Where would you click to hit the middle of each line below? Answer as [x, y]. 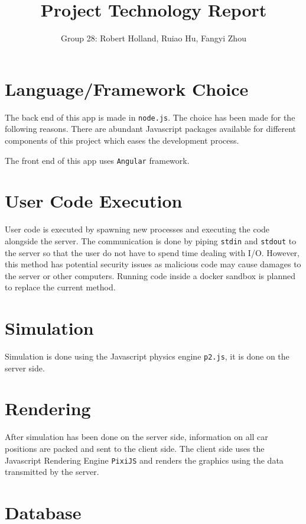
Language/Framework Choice [127, 88]
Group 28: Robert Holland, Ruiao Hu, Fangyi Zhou [154, 38]
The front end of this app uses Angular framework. [97, 160]
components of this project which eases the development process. [122, 140]
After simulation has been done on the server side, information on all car [136, 437]
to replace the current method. [60, 287]
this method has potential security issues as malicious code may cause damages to [153, 264]
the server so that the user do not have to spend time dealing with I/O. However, [152, 252]
